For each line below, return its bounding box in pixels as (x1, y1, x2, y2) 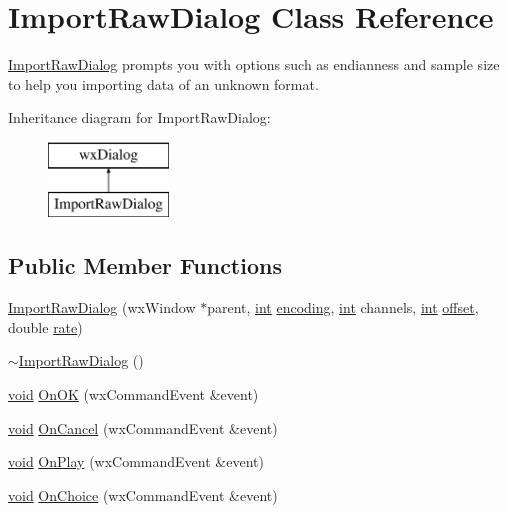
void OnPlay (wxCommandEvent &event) (8, 451, 264, 472)
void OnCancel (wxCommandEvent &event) (8, 417, 278, 438)
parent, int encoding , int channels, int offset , (207, 297, 479, 318)
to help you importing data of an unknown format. (8, 73, 319, 94)
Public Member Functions (8, 250, 282, 281)
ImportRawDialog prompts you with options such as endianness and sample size (8, 54, 500, 75)
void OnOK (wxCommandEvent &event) (8, 384, 259, 405)
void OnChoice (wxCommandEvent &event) (8, 484, 278, 505)
